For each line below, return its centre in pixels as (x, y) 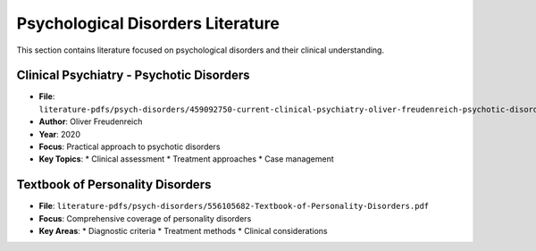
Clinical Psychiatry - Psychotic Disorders (133, 75)
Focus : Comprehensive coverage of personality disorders (145, 218)
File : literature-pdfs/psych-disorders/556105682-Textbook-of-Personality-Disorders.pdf (234, 206)
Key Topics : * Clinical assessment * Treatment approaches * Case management (186, 159)
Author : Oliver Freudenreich (91, 121)
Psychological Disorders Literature (148, 23)
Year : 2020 (59, 134)
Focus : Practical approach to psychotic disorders (130, 146)
